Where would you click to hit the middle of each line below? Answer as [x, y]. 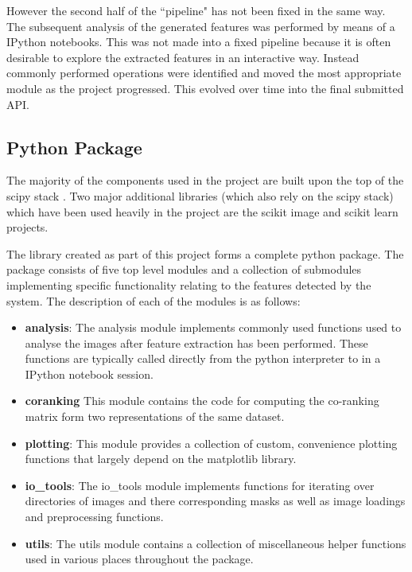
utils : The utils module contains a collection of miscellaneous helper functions [216, 543]
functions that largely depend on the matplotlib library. [161, 459]
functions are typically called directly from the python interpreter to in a [203, 358]
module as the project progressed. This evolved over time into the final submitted [205, 88]
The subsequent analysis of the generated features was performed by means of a [201, 26]
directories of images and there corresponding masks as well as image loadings [215, 501]
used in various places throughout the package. [139, 559]
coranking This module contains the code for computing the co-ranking [202, 401]
